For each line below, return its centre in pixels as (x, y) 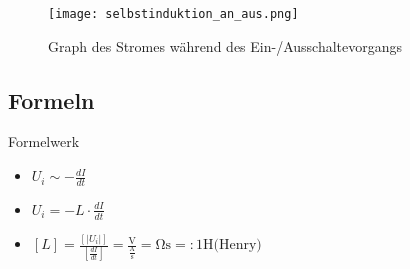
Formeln (51, 99)
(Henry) (237, 245)
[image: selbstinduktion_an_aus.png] (173, 14)
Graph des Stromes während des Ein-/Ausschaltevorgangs (225, 45)
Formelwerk (44, 141)
